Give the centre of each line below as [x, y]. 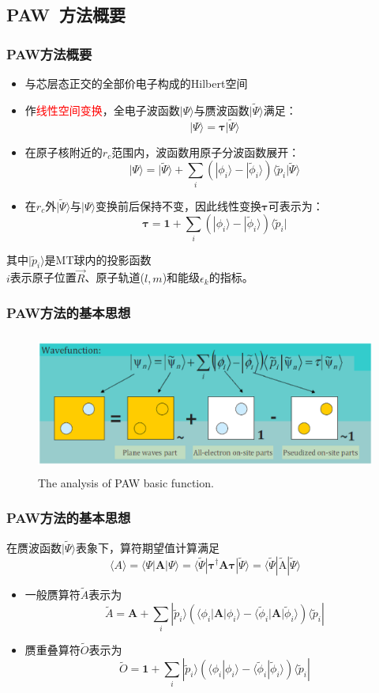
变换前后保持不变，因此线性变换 [179, 205]
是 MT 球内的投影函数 [98, 259]
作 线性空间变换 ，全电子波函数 [102, 110]
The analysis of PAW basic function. [126, 482]
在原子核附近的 [64, 151]
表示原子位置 [43, 277]
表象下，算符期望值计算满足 [147, 547]
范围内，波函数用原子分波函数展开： [206, 151]
